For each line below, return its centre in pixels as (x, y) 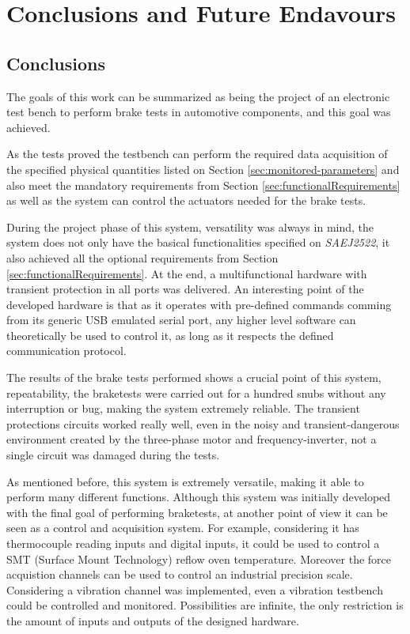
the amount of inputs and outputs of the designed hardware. (153, 620)
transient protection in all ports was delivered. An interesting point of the (185, 289)
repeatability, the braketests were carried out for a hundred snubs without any (196, 392)
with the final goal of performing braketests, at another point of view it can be (197, 512)
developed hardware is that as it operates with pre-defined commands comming (199, 304)
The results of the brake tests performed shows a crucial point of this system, (194, 377)
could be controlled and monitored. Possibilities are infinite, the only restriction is (205, 605)
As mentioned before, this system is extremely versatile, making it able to (185, 481)
